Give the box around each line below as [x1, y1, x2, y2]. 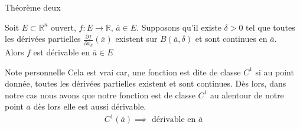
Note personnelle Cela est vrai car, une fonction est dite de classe [5, 65, 241, 78]
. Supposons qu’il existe [136, 21, 221, 33]
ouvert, [51, 21, 76, 33]
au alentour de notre [210, 88, 284, 101]
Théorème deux [5, 1, 61, 13]
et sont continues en [195, 32, 268, 45]
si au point [255, 65, 294, 78]
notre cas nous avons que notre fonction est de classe [5, 88, 195, 101]
